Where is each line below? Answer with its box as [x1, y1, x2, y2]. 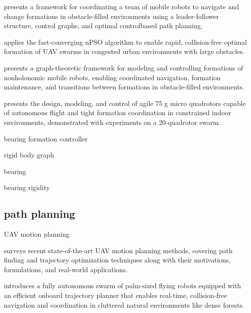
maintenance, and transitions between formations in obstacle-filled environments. [4, 82, 245, 92]
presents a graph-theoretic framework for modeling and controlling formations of [4, 62, 243, 72]
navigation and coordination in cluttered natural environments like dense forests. [4, 299, 244, 310]
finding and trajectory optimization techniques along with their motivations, [4, 255, 231, 265]
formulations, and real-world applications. [4, 264, 128, 274]
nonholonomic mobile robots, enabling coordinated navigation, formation [4, 72, 221, 82]
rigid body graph [4, 150, 54, 160]
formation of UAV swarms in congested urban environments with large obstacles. [4, 46, 245, 56]
